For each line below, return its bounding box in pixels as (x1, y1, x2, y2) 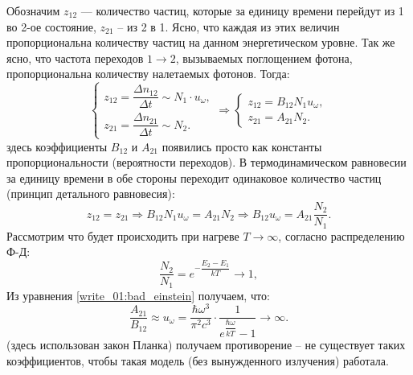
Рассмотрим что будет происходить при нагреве (6, 227, 239, 244)
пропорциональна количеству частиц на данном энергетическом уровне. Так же (6, 34, 395, 51)
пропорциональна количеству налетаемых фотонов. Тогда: (6, 65, 290, 82)
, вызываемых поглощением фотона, (175, 49, 353, 66)
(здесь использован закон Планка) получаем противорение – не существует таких (6, 336, 406, 353)
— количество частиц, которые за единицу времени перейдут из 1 (80, 2, 404, 19)
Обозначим (6, 2, 60, 19)
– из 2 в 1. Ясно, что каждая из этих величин (117, 18, 340, 35)
